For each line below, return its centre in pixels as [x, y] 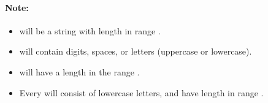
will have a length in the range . [79, 71]
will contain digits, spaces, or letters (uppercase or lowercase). [136, 51]
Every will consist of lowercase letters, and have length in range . [141, 92]
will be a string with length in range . [90, 30]
